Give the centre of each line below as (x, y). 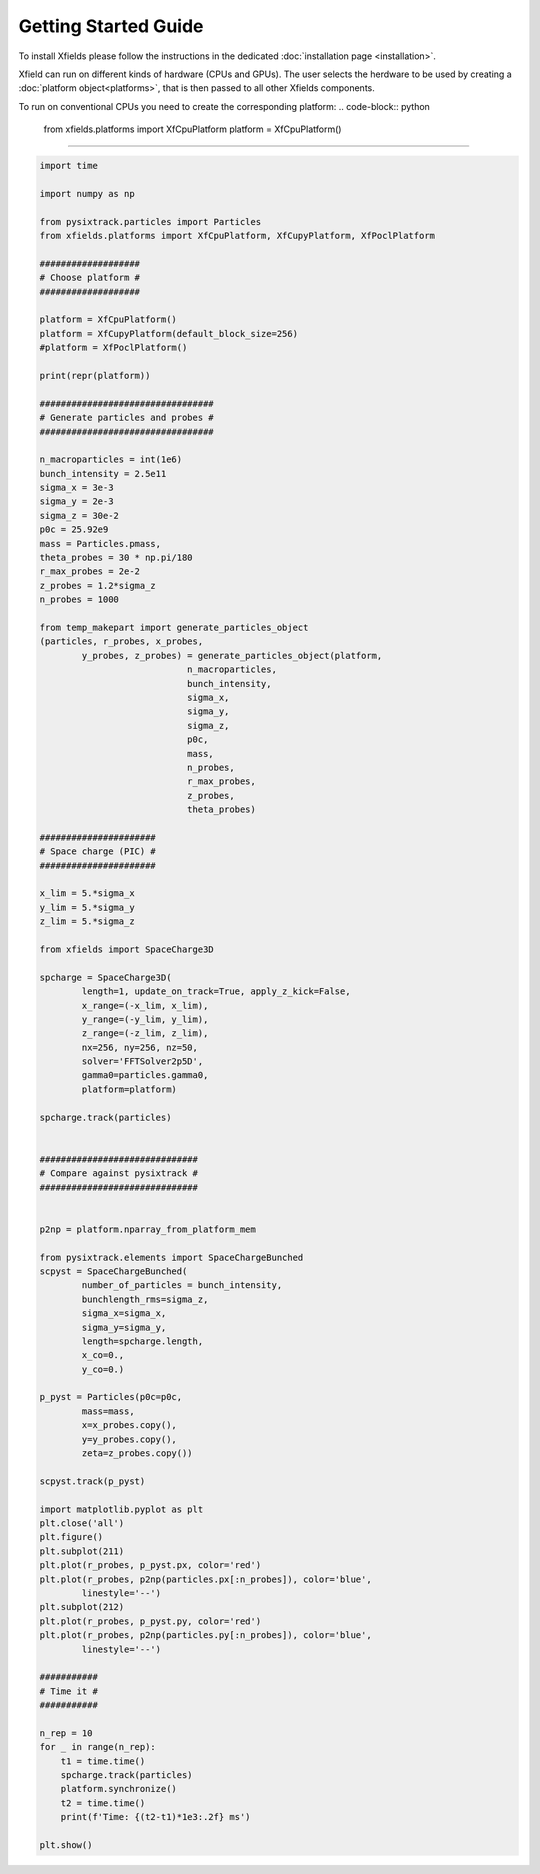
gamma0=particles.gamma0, (145, 1075)
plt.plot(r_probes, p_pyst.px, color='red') (150, 1565)
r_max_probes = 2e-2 (89, 571)
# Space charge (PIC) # (98, 851)
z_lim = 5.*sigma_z (87, 921)
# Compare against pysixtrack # (119, 1173)
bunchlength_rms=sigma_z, (145, 1299)
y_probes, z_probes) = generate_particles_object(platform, (232, 655)
